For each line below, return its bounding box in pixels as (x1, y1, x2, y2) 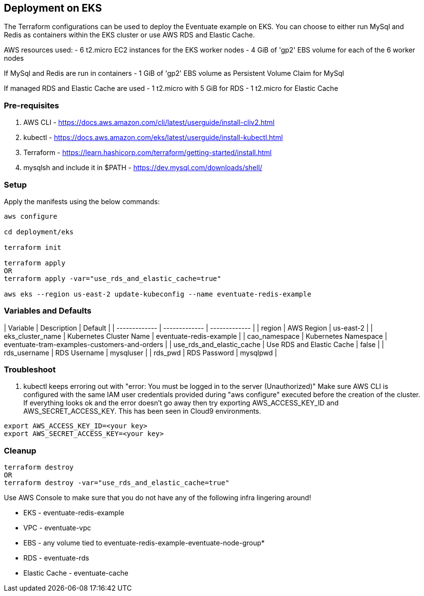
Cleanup (4, 445, 36, 456)
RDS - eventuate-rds (23, 554, 89, 562)
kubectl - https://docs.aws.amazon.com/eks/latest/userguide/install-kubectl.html (23, 133, 283, 142)
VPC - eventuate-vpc (23, 524, 91, 532)
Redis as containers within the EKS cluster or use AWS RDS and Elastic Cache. (4, 31, 255, 39)
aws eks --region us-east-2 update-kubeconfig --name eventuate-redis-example (4, 290, 312, 298)
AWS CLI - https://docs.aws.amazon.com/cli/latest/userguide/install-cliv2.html (23, 118, 275, 127)
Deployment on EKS (4, 2, 102, 14)
